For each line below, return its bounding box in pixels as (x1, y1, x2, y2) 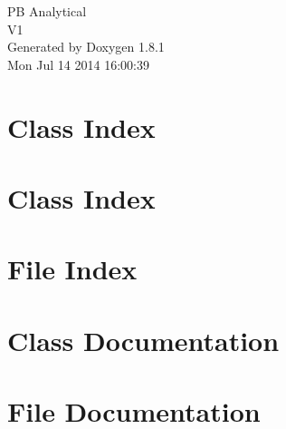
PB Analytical (7, 2, 87, 20)
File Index (7, 250, 138, 288)
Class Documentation (7, 321, 280, 358)
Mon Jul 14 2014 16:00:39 (7, 54, 149, 73)
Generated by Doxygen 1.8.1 (7, 37, 165, 56)
